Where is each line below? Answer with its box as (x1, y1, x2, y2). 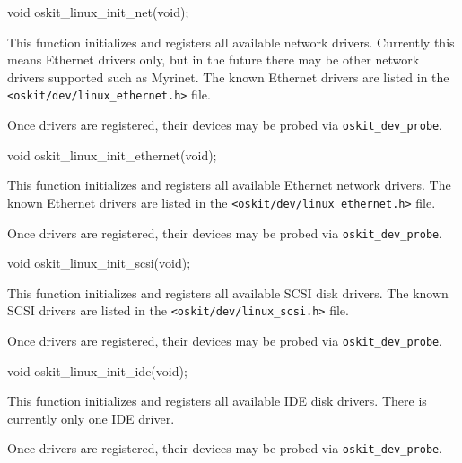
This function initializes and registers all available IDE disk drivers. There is (7, 391, 427, 410)
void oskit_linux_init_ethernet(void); (7, 145, 217, 164)
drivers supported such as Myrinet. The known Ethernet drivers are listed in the (7, 67, 449, 86)
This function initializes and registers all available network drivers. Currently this (7, 32, 455, 51)
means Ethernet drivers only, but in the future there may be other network (7, 50, 420, 69)
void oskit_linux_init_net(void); (7, 3, 189, 21)
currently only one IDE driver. (7, 408, 175, 427)
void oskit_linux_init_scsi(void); (7, 253, 191, 272)
